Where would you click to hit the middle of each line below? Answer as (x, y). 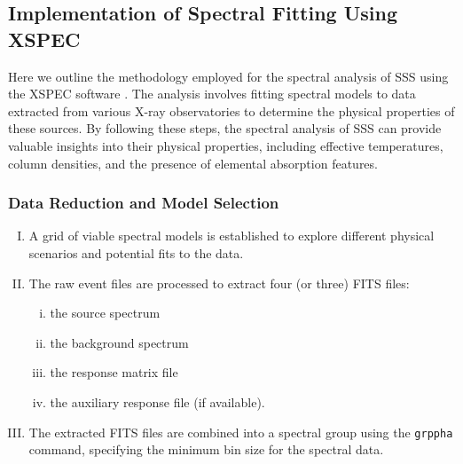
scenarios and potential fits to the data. (136, 252)
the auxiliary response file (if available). (157, 401)
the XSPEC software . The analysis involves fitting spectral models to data (212, 94)
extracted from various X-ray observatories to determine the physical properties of (231, 110)
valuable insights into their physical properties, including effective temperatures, (226, 145)
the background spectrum (119, 342)
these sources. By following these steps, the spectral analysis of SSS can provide (225, 128)
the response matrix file (114, 372)
